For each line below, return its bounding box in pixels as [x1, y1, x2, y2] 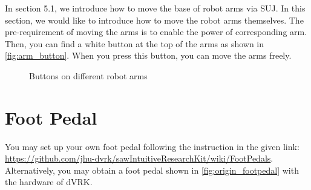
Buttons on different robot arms [29, 69, 148, 82]
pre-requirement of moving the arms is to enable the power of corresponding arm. [5, 25, 307, 38]
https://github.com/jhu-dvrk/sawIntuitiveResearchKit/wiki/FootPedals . [5, 152, 273, 165]
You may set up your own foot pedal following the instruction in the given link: [5, 140, 300, 152]
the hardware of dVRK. [5, 175, 93, 188]
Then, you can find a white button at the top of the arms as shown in [5, 37, 264, 50]
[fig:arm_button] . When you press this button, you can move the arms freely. [5, 49, 292, 62]
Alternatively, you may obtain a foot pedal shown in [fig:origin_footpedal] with [5, 163, 299, 176]
